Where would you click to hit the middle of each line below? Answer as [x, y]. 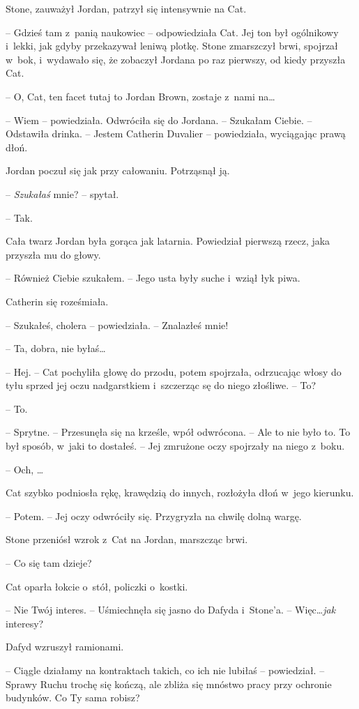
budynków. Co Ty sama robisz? [73, 697]
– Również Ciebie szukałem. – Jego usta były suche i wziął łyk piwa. [153, 278]
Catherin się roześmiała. [57, 301]
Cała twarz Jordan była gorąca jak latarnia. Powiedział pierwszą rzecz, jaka [168, 241]
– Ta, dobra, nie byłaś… [56, 348]
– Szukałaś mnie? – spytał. [62, 193]
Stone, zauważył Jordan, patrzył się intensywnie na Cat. [126, 8]
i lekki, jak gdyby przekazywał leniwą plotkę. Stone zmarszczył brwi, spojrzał [172, 46]
